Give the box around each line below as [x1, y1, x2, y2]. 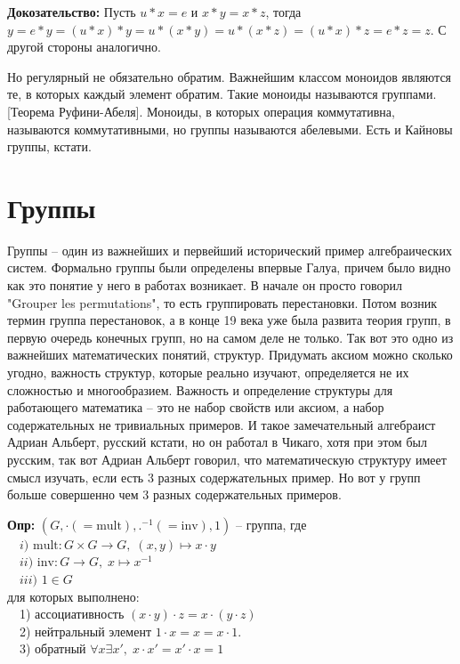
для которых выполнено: [7, 587, 140, 605]
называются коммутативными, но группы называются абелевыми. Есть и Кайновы [7, 119, 453, 138]
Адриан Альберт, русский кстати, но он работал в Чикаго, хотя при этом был [7, 433, 427, 451]
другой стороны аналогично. [7, 37, 161, 56]
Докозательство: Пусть [7, 3, 136, 20]
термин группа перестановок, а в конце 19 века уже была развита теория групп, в [7, 311, 451, 329]
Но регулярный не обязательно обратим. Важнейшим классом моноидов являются [7, 67, 452, 85]
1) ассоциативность [20, 604, 125, 623]
